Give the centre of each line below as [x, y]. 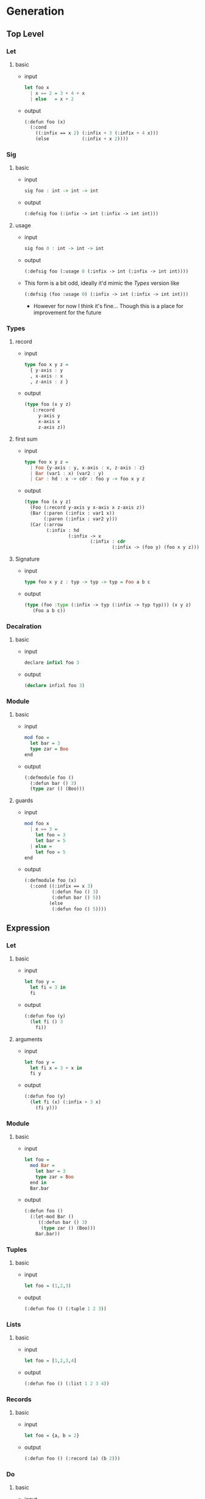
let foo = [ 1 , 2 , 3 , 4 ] [50, 1361]
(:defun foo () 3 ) [75, 892]
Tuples [17, 1250]
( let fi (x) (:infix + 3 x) [66, 1102]
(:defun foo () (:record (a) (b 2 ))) [72, 1459]
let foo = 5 [51, 852]
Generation [35, 11]
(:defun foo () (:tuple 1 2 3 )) [65, 1309]
